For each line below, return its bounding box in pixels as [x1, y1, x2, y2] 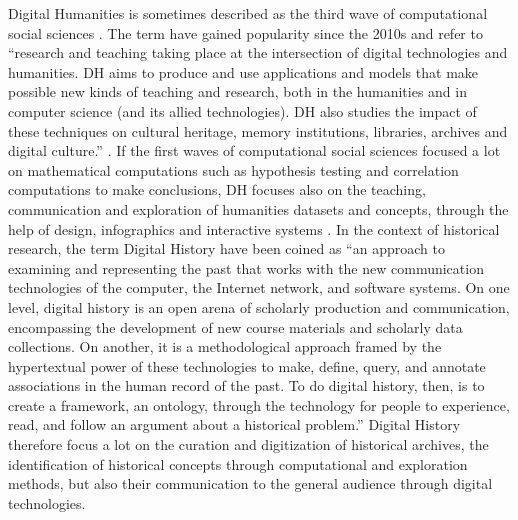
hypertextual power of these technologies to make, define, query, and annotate [8, 355, 486, 376]
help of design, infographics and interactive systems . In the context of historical [8, 218, 500, 239]
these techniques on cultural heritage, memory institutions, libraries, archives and [8, 120, 508, 141]
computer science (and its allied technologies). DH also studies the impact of [8, 100, 477, 121]
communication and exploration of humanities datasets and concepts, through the [8, 198, 509, 219]
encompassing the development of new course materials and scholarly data [8, 316, 463, 337]
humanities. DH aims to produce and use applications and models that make [8, 61, 479, 82]
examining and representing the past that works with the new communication [8, 257, 484, 278]
